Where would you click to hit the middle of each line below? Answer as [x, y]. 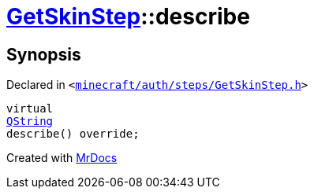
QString [30, 121]
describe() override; [73, 134]
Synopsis [44, 54]
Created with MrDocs [62, 158]
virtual [30, 109]
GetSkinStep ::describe [128, 17]
